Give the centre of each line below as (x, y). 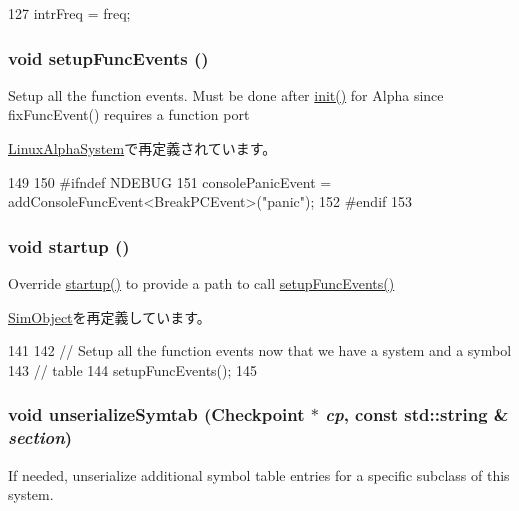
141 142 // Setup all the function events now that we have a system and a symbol (260, 350)
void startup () (69, 245)
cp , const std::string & (417, 414)
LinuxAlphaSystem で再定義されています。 (142, 148)
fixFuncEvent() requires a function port (129, 114)
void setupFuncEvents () (108, 57)
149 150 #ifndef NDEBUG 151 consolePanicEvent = (170, 181)
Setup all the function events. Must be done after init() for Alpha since (226, 94)
